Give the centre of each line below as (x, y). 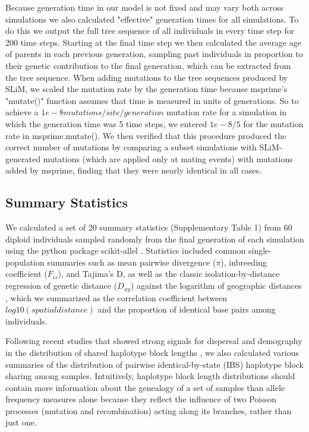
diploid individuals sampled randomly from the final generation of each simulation (155, 239)
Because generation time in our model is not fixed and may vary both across (145, 7)
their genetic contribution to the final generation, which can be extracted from (148, 65)
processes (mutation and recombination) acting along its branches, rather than (149, 410)
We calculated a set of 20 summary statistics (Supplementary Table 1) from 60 (149, 227)
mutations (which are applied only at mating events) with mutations (168, 158)
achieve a (22, 112)
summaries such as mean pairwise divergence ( (132, 262)
